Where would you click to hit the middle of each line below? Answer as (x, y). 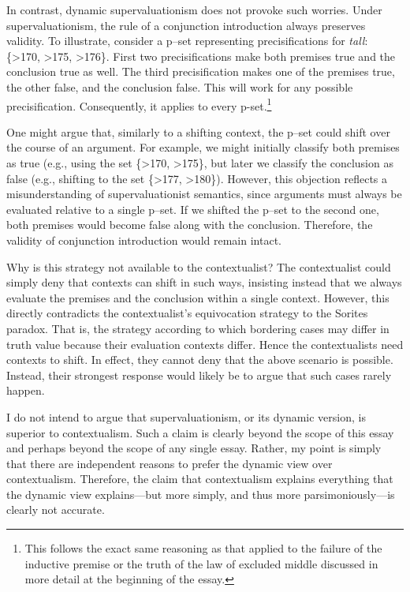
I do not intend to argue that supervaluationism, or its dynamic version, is (186, 416)
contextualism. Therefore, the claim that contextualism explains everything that (200, 479)
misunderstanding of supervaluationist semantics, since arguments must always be (204, 194)
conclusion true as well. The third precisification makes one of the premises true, (201, 71)
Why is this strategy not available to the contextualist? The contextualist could (199, 266)
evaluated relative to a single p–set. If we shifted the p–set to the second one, (193, 209)
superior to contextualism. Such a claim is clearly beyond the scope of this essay (200, 432)
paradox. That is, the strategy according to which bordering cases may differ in (198, 328)
